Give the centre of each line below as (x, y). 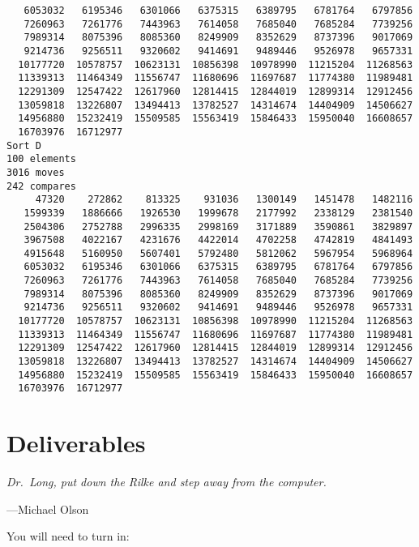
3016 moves (36, 172)
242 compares (41, 186)
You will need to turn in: (68, 536)
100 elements (41, 159)
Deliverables (76, 443)
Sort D (24, 145)
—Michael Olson (48, 509)
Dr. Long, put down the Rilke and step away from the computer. (167, 482)
